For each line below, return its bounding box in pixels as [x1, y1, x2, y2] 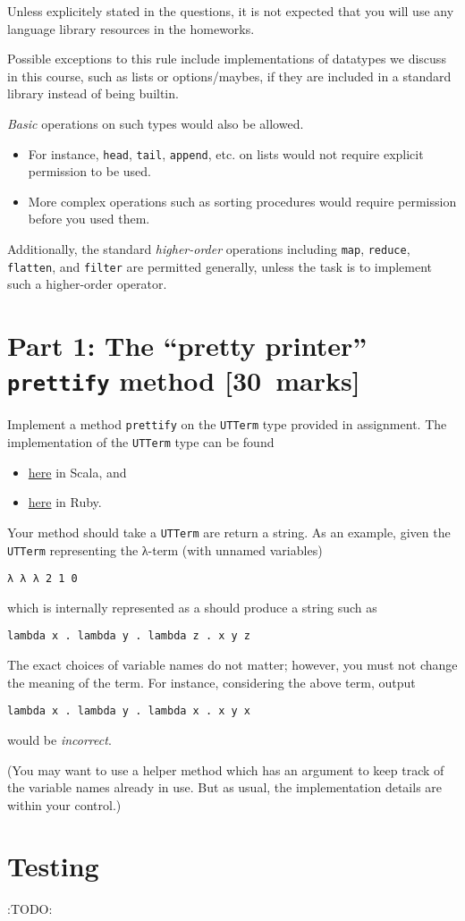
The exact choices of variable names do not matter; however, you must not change [7, 655, 458, 674]
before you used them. [28, 209, 150, 228]
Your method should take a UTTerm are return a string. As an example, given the [7, 522, 451, 541]
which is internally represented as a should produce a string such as [7, 597, 377, 616]
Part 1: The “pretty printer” [7, 327, 368, 364]
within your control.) [7, 795, 122, 814]
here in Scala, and [28, 462, 127, 481]
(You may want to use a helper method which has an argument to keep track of [7, 760, 444, 779]
